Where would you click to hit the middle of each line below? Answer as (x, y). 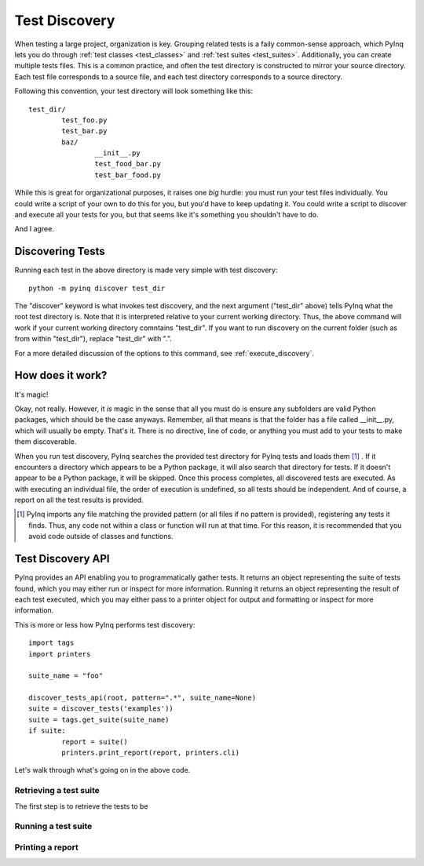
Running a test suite (53, 826)
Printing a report (46, 847)
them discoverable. (46, 442)
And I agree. (34, 229)
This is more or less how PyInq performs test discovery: (105, 624)
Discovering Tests (60, 251)
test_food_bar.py (128, 164)
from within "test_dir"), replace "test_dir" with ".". (93, 339)
